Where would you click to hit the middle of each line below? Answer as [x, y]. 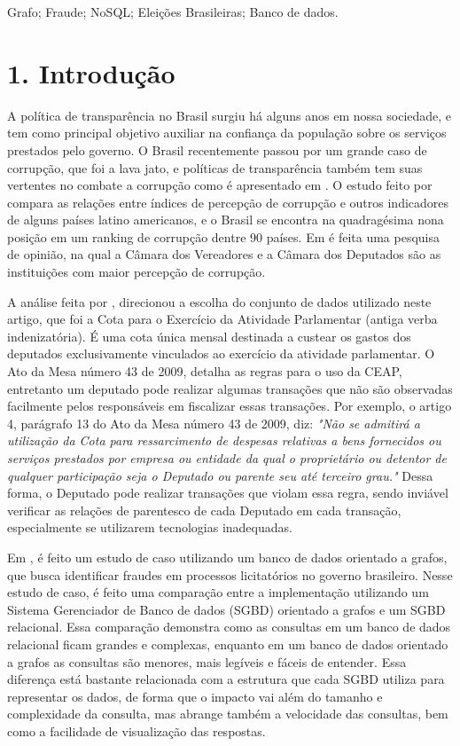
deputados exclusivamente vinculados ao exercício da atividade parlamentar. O [221, 353]
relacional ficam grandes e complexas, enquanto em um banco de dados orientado [228, 644]
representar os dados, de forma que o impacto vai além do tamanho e [195, 696]
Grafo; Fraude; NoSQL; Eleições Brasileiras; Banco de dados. [173, 12]
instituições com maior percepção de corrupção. [136, 272]
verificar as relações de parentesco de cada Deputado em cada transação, [204, 510]
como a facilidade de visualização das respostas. [136, 730]
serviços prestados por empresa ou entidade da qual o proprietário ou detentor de [227, 458]
